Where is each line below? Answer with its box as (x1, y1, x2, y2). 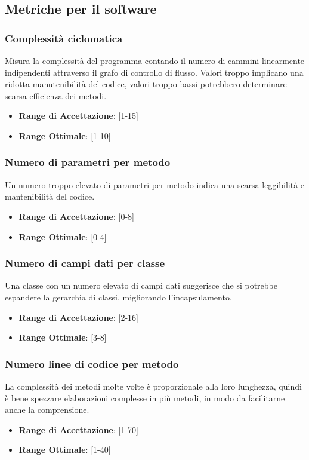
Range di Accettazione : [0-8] (18, 210, 134, 222)
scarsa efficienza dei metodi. (5, 89, 107, 102)
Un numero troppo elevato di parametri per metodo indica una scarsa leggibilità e (5, 178, 305, 191)
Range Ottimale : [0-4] (18, 230, 107, 243)
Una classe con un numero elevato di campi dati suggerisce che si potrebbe (5, 279, 278, 292)
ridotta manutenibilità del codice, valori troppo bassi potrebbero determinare (5, 78, 287, 90)
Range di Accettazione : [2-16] (18, 311, 138, 323)
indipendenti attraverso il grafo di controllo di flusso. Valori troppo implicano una (5, 66, 304, 78)
